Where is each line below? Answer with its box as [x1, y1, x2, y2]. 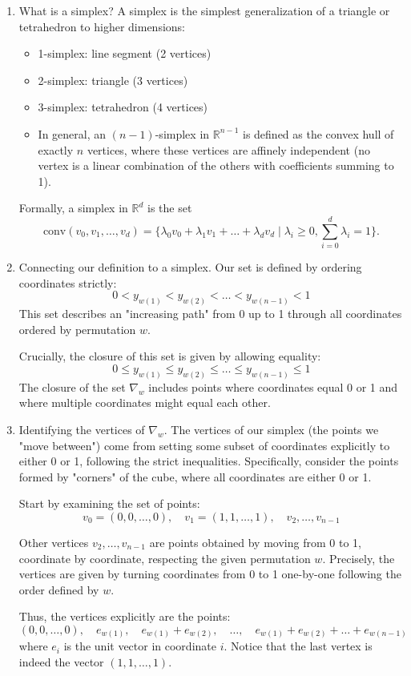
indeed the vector [18, 653, 104, 670]
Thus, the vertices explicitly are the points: [18, 608, 231, 625]
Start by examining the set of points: [18, 495, 200, 512]
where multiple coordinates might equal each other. [18, 394, 271, 411]
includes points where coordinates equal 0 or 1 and [148, 378, 398, 395]
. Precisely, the [322, 549, 395, 566]
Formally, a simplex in [18, 199, 128, 216]
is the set [147, 199, 192, 216]
